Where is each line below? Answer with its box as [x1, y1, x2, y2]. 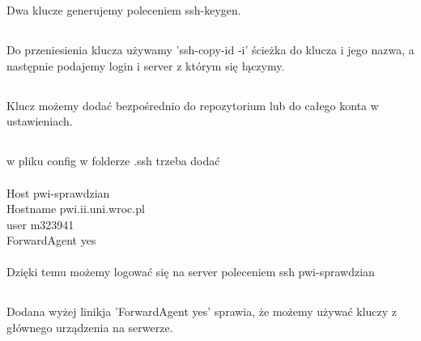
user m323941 [6, 215, 74, 232]
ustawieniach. [6, 113, 73, 130]
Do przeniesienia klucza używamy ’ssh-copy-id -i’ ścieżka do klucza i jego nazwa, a [6, 41, 415, 58]
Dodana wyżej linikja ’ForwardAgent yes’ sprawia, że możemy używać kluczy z [6, 303, 398, 320]
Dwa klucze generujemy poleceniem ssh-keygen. [6, 2, 241, 19]
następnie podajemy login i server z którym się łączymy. [6, 57, 285, 74]
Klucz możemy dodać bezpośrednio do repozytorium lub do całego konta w [6, 96, 379, 113]
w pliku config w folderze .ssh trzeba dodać [6, 152, 220, 169]
